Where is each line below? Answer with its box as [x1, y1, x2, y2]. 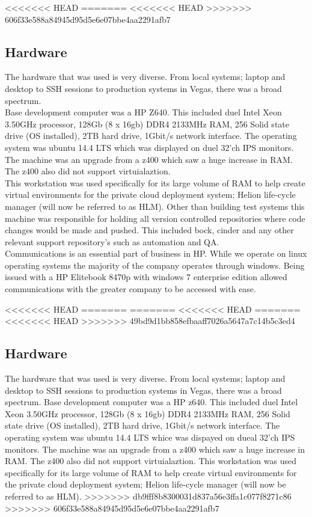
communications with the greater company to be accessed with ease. [5, 283, 256, 295]
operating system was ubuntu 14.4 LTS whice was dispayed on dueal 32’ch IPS [5, 431, 295, 444]
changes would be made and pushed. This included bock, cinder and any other [5, 224, 294, 236]
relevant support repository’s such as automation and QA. [5, 235, 219, 248]
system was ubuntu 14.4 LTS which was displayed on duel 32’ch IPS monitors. [5, 141, 294, 153]
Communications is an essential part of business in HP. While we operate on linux [5, 247, 307, 260]
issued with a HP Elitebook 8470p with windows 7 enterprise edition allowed [5, 271, 287, 283]
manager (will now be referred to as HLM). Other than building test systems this [5, 200, 305, 212]
